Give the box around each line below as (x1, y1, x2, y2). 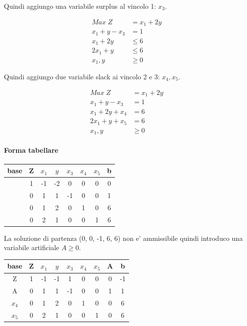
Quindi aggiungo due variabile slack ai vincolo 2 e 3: (4, 72, 160, 82)
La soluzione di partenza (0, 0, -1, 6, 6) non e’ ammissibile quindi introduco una (4, 233, 243, 243)
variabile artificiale (4, 242, 59, 253)
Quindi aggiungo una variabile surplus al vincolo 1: (4, 1, 156, 11)
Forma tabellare (4, 145, 58, 155)
